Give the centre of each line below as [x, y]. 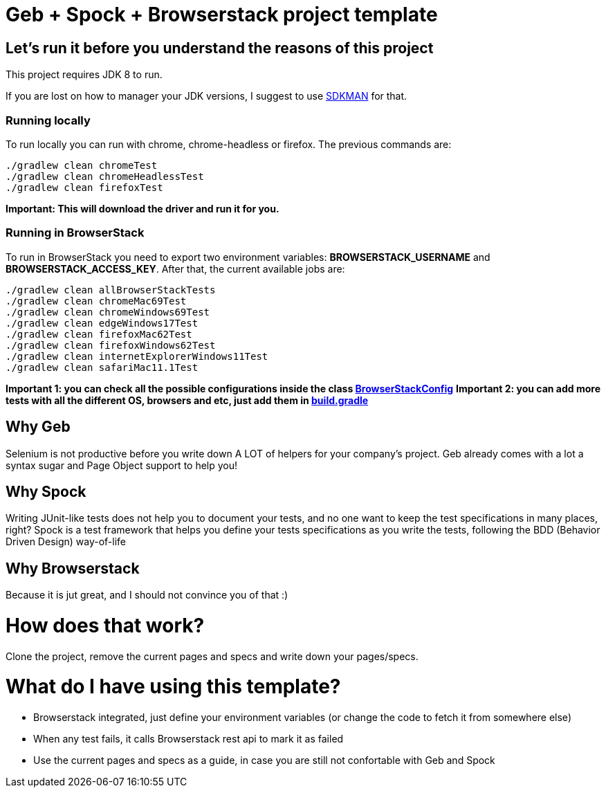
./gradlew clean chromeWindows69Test [108, 312]
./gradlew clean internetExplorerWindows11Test [137, 356]
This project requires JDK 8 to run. [84, 75]
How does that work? [105, 625]
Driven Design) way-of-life [66, 542]
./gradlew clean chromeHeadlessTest [105, 176]
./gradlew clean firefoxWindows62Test [111, 345]
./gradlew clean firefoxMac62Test [99, 334]
